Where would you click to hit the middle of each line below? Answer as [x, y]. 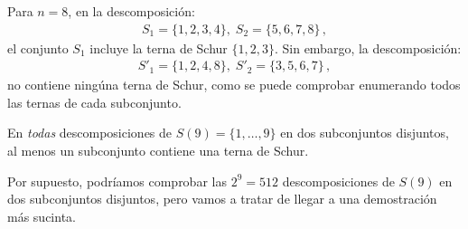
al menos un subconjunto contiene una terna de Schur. [158, 151]
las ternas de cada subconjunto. [94, 102]
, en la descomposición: [131, 11]
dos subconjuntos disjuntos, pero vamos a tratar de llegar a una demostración [222, 199]
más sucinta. [42, 216]
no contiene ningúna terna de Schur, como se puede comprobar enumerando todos [234, 85]
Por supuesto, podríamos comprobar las [117, 181]
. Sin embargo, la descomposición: [368, 48]
